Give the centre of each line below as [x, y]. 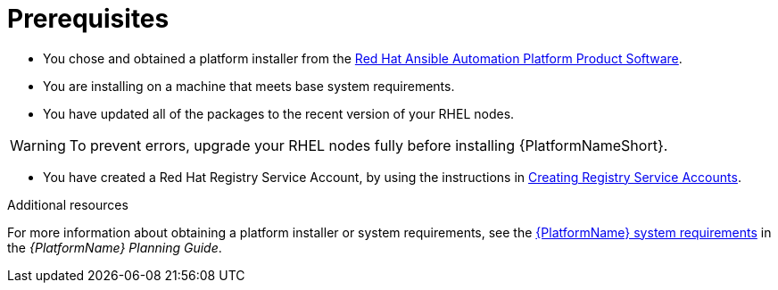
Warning [38, 145]
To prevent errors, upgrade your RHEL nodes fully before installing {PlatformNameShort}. [368, 145]
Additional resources [68, 204]
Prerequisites [88, 19]
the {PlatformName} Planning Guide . [115, 247]
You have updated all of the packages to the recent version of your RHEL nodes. [279, 113]
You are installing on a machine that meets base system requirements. [249, 86]
